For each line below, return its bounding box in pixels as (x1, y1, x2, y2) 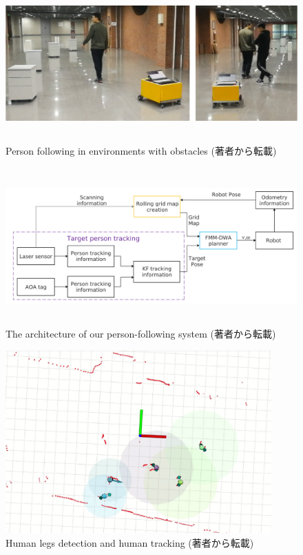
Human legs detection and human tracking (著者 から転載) (6, 536, 254, 550)
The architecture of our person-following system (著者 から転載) (6, 327, 276, 341)
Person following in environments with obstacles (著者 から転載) (6, 144, 277, 158)
